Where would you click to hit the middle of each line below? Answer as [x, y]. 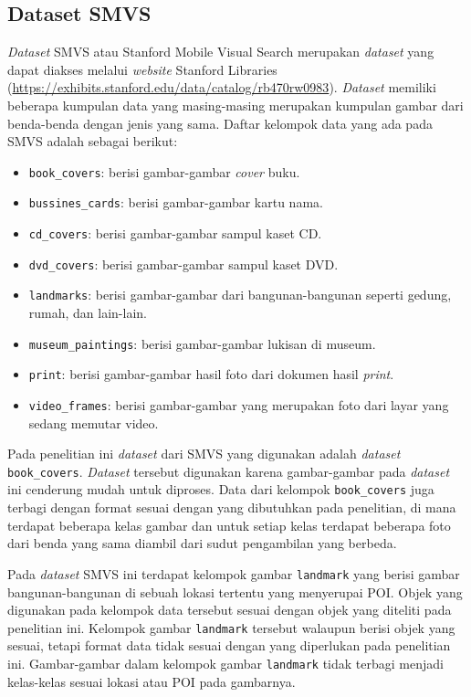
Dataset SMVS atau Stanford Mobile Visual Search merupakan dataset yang [221, 52]
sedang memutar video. [94, 422]
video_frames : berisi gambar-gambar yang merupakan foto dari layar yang [239, 404]
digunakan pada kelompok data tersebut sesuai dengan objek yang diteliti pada [230, 610]
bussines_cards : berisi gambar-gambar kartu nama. [176, 202]
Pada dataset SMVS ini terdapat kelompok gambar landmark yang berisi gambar [234, 573]
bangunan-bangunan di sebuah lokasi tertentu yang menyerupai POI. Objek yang [235, 591]
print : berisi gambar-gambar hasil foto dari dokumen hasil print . [211, 374]
